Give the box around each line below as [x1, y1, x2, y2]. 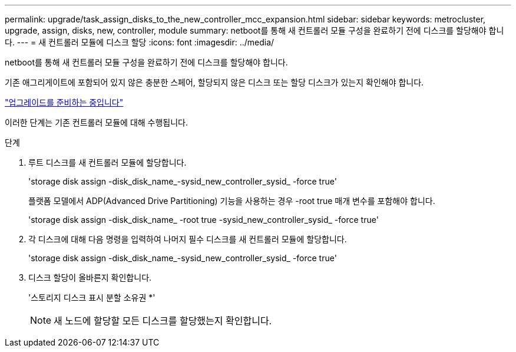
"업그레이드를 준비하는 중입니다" [5, 97, 124, 107]
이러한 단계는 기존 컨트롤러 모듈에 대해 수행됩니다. [5, 117, 188, 127]
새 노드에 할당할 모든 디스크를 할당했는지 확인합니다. [54, 315, 272, 327]
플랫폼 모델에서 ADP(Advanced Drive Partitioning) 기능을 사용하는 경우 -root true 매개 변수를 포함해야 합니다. [28, 196, 435, 206]
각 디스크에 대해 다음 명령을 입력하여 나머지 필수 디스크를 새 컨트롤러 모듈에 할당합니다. [28, 234, 347, 244]
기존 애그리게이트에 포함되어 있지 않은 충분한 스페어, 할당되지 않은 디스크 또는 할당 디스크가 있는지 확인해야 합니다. [5, 77, 424, 87]
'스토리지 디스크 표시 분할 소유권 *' [28, 292, 156, 302]
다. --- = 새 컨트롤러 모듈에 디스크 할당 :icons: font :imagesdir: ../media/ [5, 37, 274, 47]
